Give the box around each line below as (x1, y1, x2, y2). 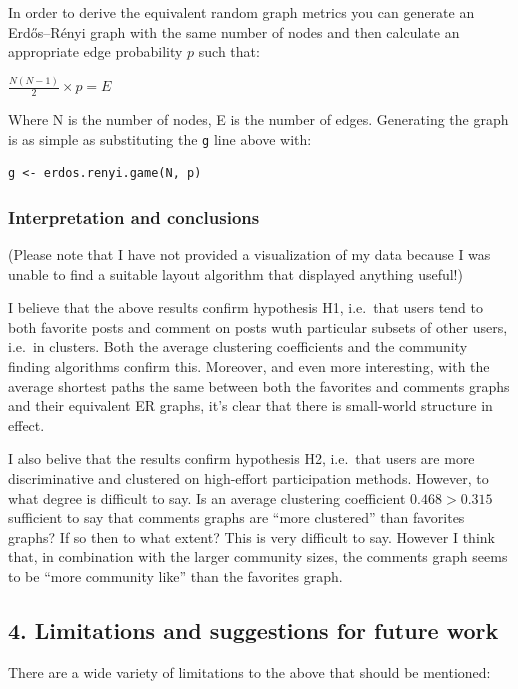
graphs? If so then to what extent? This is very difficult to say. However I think (8, 526, 495, 547)
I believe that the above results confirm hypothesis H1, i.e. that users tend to (8, 297, 484, 318)
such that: (198, 41, 260, 62)
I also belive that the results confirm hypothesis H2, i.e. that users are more (8, 448, 475, 469)
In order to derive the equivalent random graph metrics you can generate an (8, 2, 475, 22)
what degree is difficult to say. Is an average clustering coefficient (8, 487, 406, 508)
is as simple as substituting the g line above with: (8, 128, 312, 149)
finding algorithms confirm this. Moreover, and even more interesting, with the (8, 355, 490, 376)
